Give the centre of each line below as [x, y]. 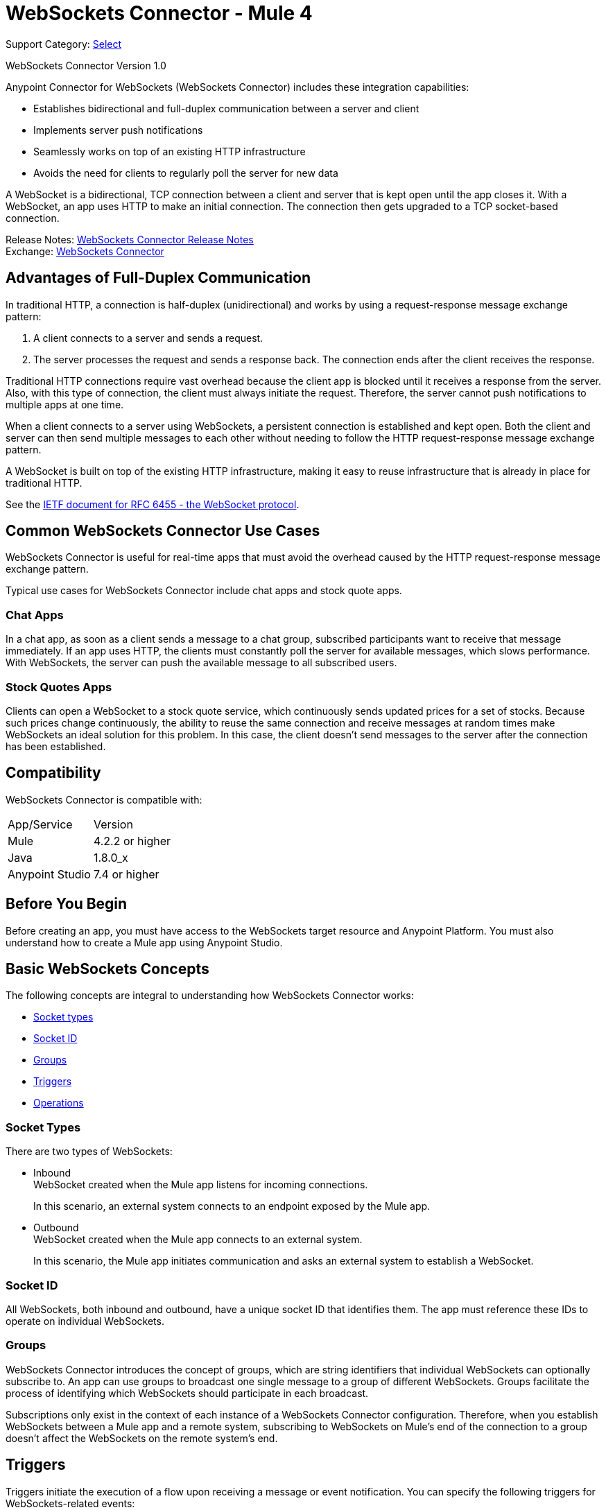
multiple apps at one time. [65, 404]
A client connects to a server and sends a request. [148, 338]
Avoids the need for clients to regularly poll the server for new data [186, 173]
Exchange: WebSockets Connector [85, 251]
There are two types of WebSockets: [89, 1152]
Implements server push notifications [118, 130]
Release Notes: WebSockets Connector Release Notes [130, 239]
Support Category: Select [64, 44]
